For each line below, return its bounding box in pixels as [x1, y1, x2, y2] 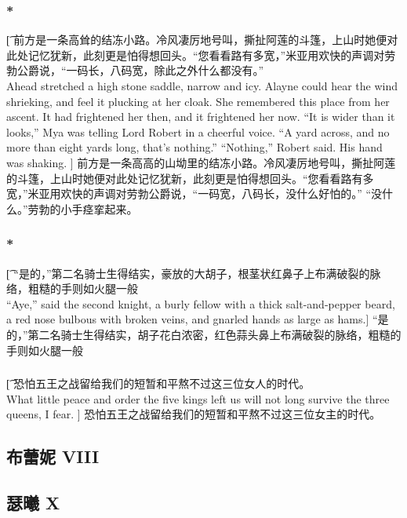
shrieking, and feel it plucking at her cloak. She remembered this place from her [6, 93, 390, 109]
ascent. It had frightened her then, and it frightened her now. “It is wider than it [6, 108, 395, 125]
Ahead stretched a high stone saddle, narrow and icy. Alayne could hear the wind [6, 78, 398, 93]
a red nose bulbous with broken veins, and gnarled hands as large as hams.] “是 [6, 311, 389, 327]
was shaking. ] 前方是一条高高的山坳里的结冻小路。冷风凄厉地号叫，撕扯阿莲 [6, 154, 396, 170]
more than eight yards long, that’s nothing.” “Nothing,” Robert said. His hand [6, 139, 383, 155]
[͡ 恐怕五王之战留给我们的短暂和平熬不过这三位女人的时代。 [6, 375, 311, 392]
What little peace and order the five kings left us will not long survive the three [6, 390, 390, 407]
